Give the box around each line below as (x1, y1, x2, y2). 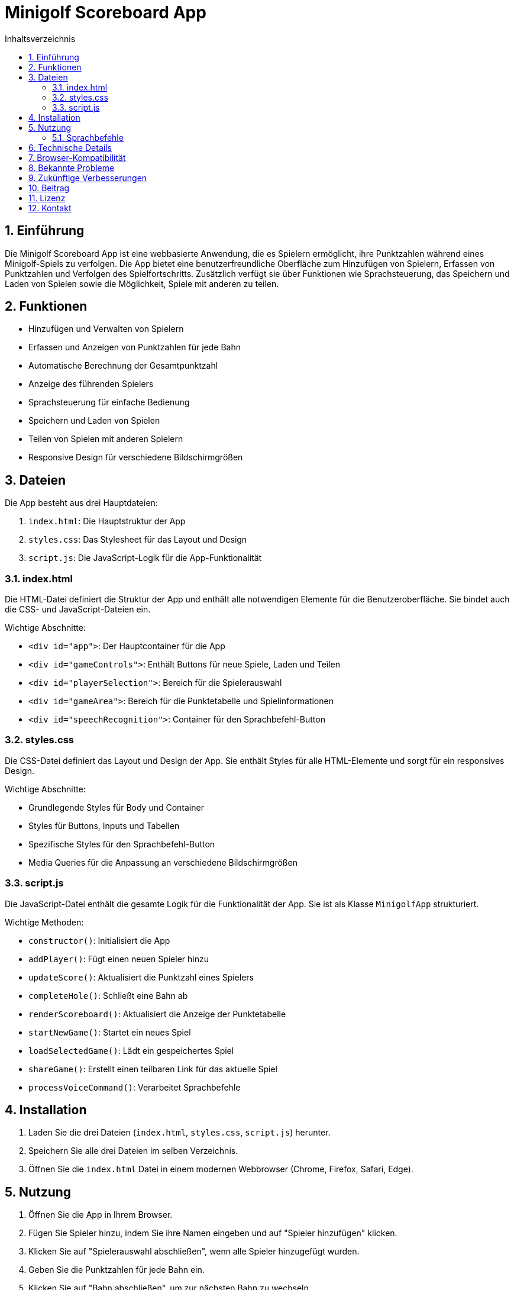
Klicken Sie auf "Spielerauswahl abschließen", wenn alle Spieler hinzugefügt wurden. (28, 1246, 360, 1257)
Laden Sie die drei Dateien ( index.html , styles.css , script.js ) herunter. (28, 1127, 331, 1138)
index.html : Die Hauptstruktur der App (28, 516, 186, 527)
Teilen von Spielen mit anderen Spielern (28, 434, 183, 444)
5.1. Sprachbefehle (52, 132, 124, 143)
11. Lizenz (28, 192, 66, 203)
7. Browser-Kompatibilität (28, 152, 126, 163)
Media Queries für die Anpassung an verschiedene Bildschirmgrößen (28, 857, 298, 867)
